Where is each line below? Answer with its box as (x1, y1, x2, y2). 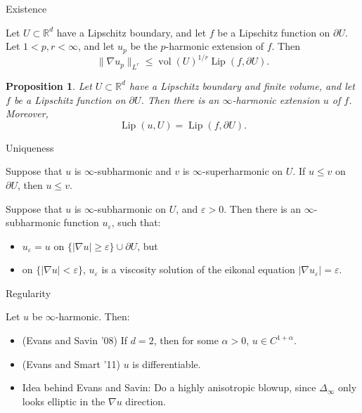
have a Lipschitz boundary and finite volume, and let (129, 78, 355, 93)
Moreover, (6, 106, 49, 121)
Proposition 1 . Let (6, 78, 92, 93)
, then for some (153, 333, 219, 348)
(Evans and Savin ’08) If (22, 333, 128, 348)
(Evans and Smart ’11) (22, 356, 120, 371)
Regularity (6, 285, 51, 300)
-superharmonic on (202, 164, 283, 178)
